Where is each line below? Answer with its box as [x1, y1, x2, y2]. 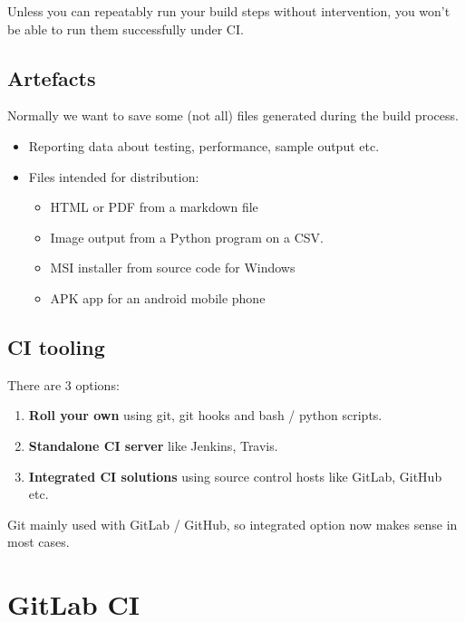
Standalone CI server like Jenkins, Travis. [28, 435, 278, 455]
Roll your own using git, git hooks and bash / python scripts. [28, 406, 383, 425]
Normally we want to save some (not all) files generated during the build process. [7, 106, 459, 125]
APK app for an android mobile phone [50, 288, 266, 307]
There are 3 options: [7, 375, 120, 394]
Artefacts [7, 63, 96, 91]
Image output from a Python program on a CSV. [50, 227, 324, 246]
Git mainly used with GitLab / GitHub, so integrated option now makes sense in [7, 514, 458, 533]
